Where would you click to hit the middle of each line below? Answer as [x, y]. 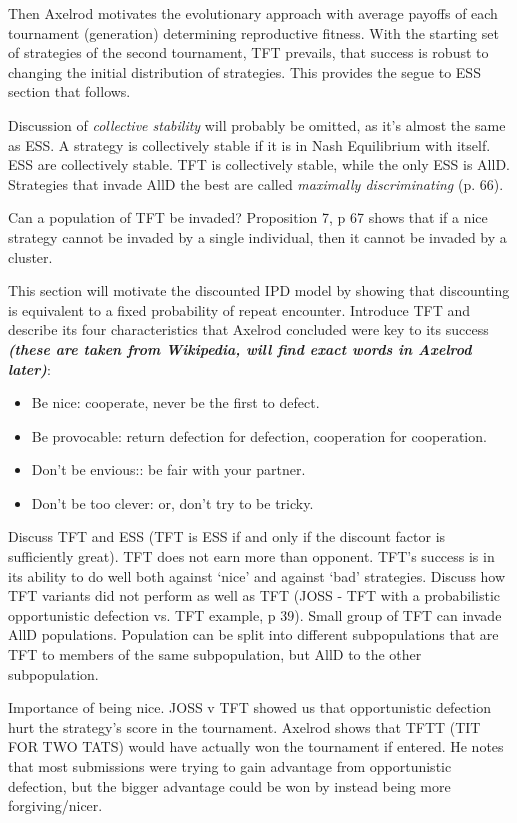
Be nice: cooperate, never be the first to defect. [175, 402]
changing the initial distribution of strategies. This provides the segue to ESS [244, 71]
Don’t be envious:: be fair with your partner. [168, 469]
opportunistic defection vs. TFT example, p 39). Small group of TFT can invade [255, 614]
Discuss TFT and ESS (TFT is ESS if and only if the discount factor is [227, 536]
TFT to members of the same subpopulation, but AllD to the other [215, 654]
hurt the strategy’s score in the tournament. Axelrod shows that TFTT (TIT [244, 726]
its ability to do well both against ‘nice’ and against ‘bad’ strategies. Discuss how [257, 575]
